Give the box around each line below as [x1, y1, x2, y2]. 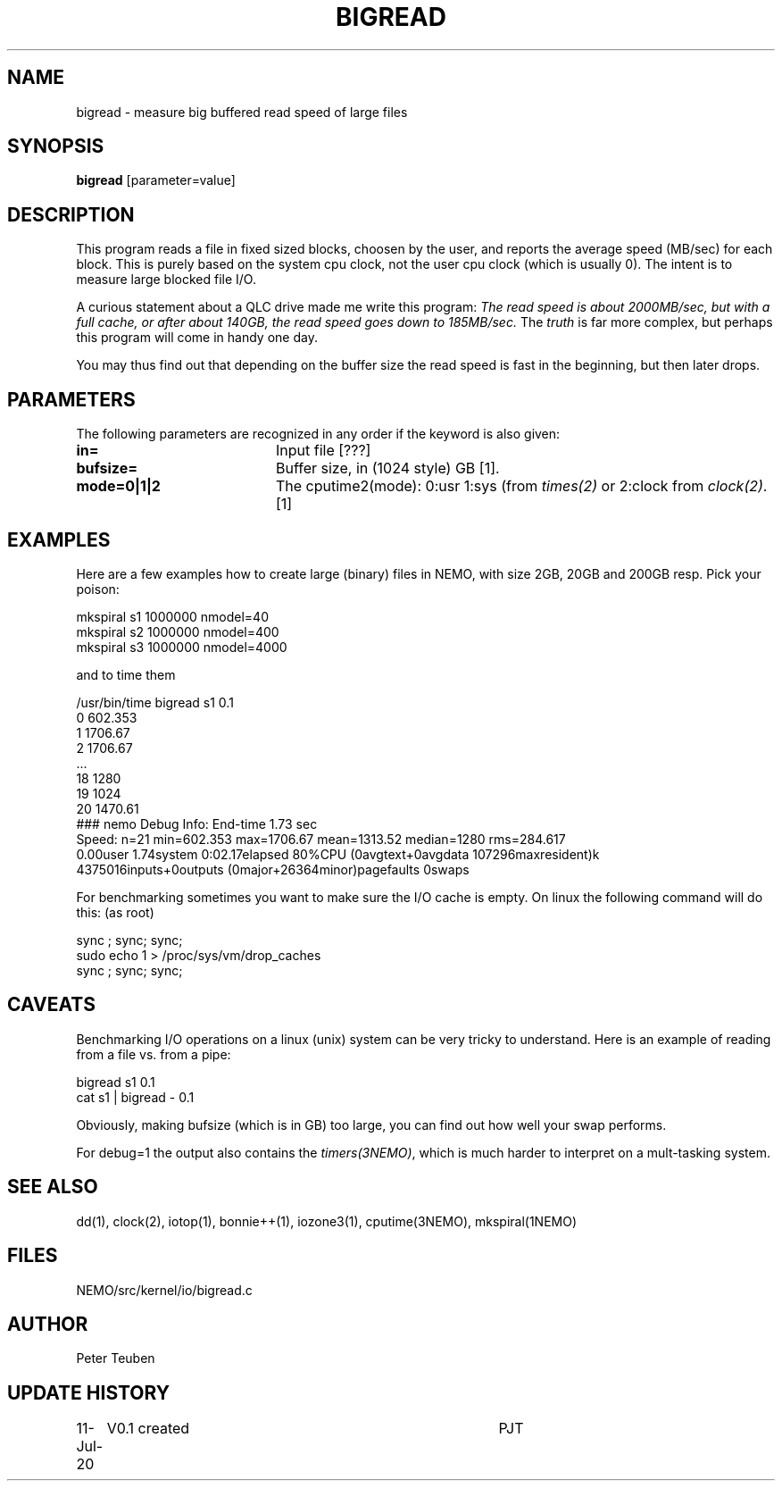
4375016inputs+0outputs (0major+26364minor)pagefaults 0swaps [76, 861, 470, 877]
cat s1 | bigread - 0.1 [76, 1089, 195, 1105]
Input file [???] [275, 441, 371, 460]
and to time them [76, 666, 176, 682]
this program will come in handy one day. [76, 330, 318, 346]
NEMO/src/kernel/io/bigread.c [76, 1282, 253, 1298]
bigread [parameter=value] [76, 172, 236, 188]
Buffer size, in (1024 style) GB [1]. [275, 459, 500, 478]
